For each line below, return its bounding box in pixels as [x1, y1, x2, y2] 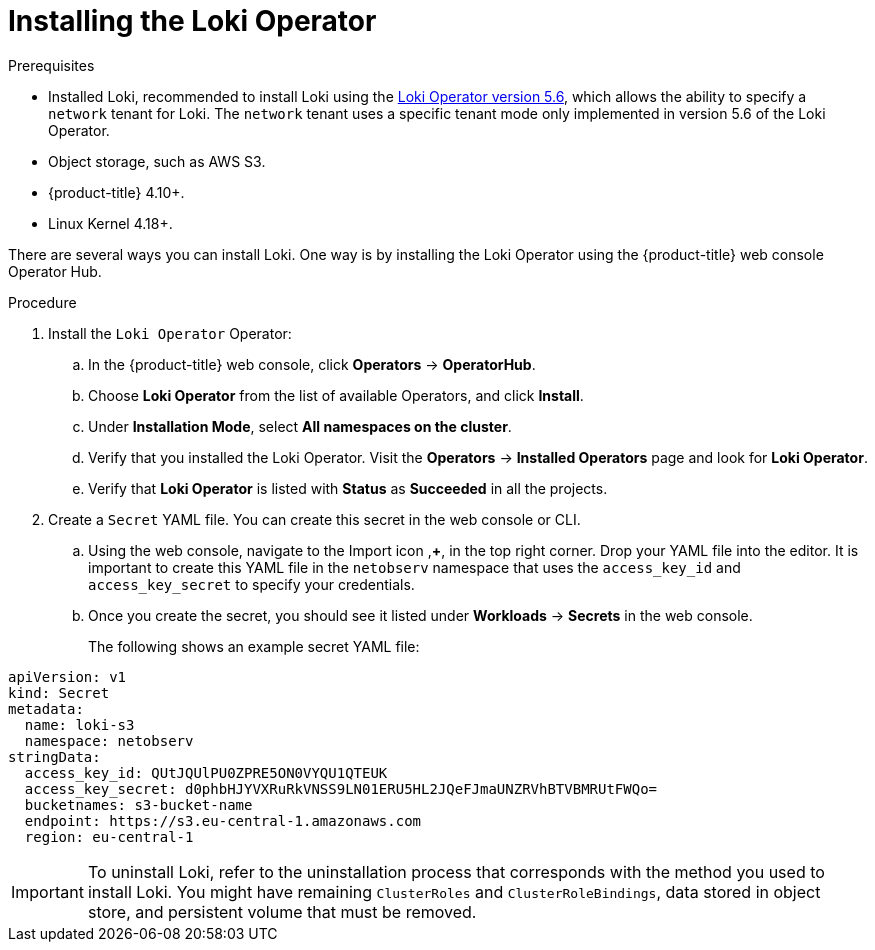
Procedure [8, 293, 77, 311]
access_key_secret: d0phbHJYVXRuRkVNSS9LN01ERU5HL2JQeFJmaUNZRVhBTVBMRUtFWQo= [24, 780, 658, 797]
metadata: [8, 700, 84, 717]
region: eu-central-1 [24, 828, 194, 845]
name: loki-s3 [24, 716, 135, 733]
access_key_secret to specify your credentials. [88, 575, 415, 593]
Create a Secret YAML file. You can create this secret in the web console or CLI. [48, 510, 581, 528]
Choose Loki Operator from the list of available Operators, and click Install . [88, 386, 584, 404]
